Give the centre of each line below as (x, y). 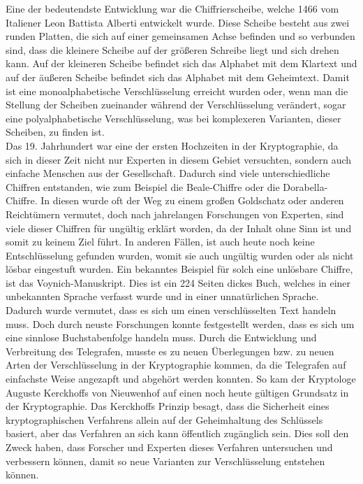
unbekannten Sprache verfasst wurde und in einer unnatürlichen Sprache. (162, 296)
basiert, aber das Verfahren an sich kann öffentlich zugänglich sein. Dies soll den (177, 433)
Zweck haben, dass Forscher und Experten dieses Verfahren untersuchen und (169, 447)
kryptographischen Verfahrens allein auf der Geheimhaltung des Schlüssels (164, 419)
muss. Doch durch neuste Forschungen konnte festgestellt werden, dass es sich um (180, 323)
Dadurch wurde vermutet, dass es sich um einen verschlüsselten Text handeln (171, 310)
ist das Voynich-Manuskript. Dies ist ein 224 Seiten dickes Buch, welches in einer (178, 282)
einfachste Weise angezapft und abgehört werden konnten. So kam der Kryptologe (181, 379)
